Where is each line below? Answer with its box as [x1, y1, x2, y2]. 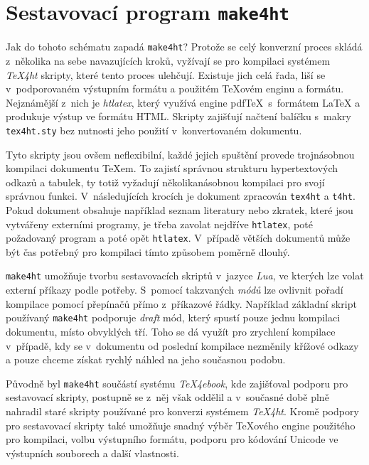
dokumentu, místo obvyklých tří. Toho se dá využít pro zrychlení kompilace [6, 324, 336, 338]
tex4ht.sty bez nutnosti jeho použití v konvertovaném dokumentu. [6, 122, 302, 137]
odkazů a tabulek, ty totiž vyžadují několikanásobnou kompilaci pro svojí [6, 174, 325, 189]
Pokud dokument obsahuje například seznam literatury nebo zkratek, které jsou [6, 202, 353, 217]
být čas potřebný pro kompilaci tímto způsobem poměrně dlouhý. [6, 244, 290, 259]
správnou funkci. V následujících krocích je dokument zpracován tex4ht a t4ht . [6, 188, 355, 203]
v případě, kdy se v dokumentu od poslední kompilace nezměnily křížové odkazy [6, 338, 359, 353]
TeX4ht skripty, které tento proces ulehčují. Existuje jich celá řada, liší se [6, 67, 326, 82]
